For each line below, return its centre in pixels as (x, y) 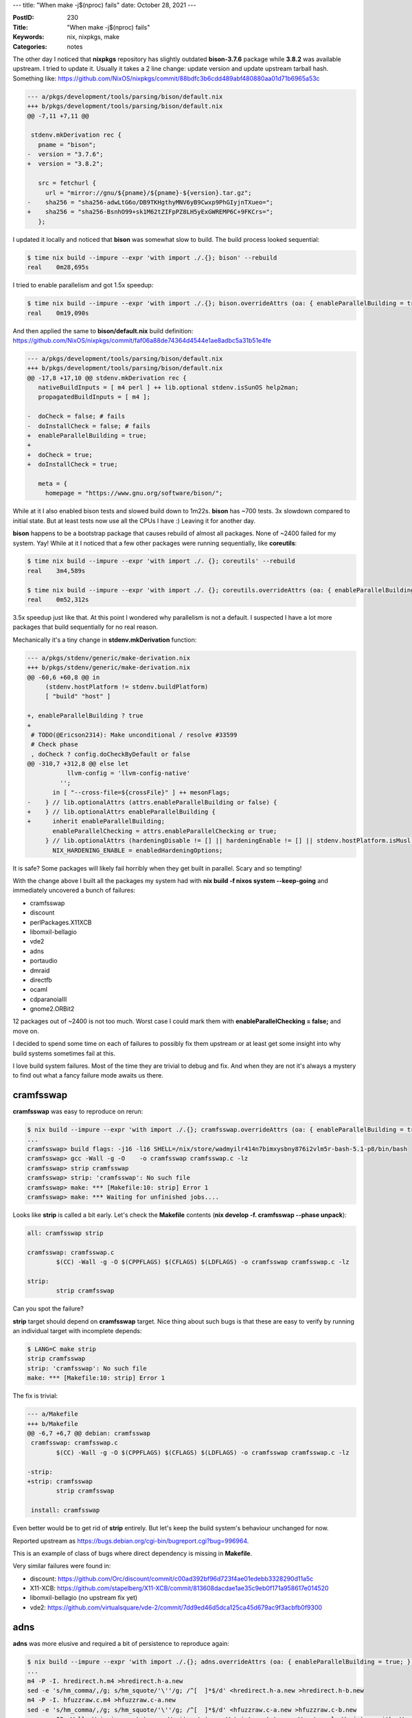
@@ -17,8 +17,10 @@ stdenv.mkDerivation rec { (107, 378)
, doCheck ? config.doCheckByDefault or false (111, 754)
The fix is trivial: (35, 1396)
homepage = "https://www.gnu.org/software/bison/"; (134, 493)
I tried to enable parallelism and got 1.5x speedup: (83, 285)
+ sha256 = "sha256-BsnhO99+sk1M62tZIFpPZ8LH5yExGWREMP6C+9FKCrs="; (150, 212)
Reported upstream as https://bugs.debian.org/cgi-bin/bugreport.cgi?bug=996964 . (131, 1541)
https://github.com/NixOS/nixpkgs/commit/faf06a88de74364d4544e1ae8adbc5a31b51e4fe (142, 340)
